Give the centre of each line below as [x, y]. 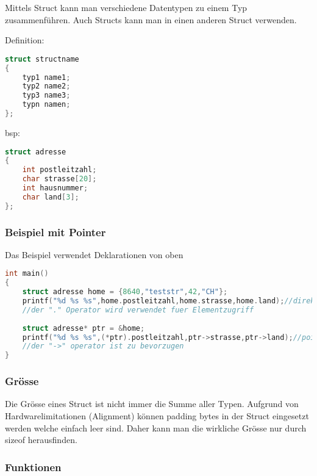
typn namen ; [46, 105]
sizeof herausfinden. [41, 440]
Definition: [25, 40]
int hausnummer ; [55, 188]
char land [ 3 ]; [51, 197]
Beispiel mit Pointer [55, 232]
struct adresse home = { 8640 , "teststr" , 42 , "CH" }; [125, 292]
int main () [27, 274]
